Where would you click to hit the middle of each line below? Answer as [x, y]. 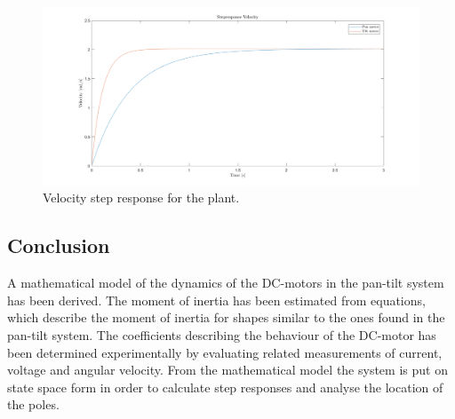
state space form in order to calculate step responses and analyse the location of [225, 387]
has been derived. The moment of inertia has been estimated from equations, [216, 300]
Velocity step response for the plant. [141, 198]
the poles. [33, 404]
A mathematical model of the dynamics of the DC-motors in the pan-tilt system [226, 283]
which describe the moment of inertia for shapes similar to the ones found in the [226, 317]
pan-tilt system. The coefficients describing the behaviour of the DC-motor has [222, 334]
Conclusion [59, 245]
